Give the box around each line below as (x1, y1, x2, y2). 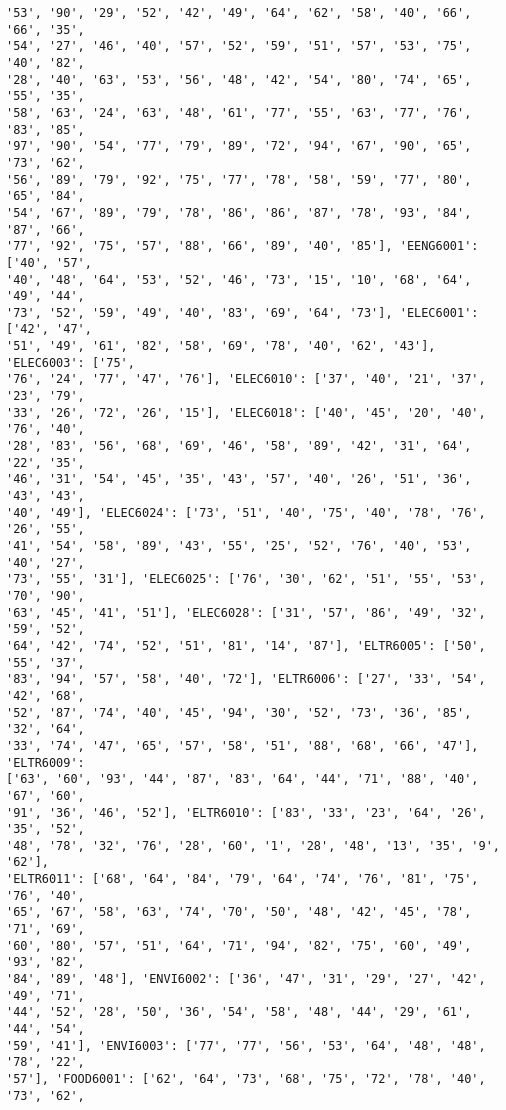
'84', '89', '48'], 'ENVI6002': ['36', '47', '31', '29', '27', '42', (6, 972, 486, 987)
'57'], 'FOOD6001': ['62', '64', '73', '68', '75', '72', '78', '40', (6, 1072, 486, 1086)
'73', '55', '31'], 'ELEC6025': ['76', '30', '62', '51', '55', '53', (6, 572, 486, 587)
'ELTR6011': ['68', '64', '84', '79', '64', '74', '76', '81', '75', (6, 872, 479, 887)
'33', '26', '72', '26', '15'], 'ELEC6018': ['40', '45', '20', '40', (6, 405, 486, 420)
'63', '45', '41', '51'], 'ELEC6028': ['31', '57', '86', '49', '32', (6, 605, 486, 620)
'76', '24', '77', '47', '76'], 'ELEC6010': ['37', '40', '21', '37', (6, 372, 486, 387)
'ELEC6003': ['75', (6, 355, 135, 370)
